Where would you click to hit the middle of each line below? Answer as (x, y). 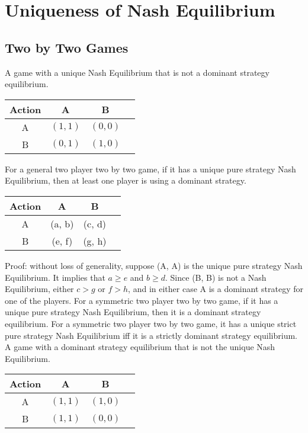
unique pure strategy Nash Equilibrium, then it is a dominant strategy (133, 312)
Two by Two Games (67, 47)
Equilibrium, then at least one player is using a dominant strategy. (126, 180)
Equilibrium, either (39, 289)
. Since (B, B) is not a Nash (216, 277)
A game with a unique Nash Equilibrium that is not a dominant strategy (137, 72)
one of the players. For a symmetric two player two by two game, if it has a (142, 300)
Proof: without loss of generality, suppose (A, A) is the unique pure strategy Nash (154, 265)
